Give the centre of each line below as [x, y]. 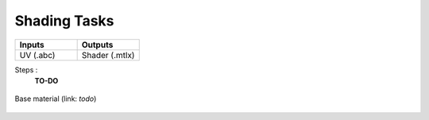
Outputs [97, 45]
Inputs [32, 45]
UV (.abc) [37, 55]
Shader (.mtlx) [108, 55]
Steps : [26, 70]
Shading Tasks [64, 21]
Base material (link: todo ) [56, 99]
